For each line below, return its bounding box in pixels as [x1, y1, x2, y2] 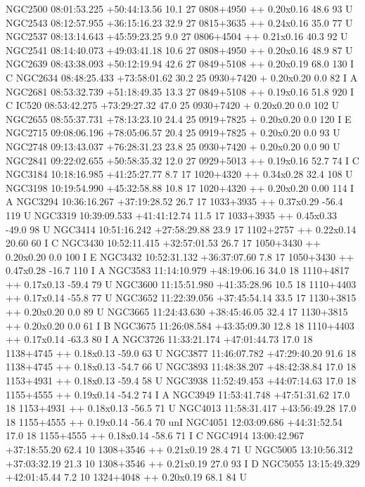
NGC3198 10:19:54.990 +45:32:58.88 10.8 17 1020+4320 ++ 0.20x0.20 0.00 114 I [6, 180, 354, 195]
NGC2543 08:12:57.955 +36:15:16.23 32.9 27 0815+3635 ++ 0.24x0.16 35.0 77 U [6, 15, 353, 30]
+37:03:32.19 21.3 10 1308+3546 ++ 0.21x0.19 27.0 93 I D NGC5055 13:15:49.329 [6, 455, 360, 470]
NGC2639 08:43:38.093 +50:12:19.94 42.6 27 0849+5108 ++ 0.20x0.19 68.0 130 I [6, 56, 354, 71]
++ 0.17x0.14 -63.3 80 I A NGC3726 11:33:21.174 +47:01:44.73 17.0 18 [6, 332, 313, 346]
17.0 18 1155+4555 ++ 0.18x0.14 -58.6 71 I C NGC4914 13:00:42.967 [6, 428, 305, 443]
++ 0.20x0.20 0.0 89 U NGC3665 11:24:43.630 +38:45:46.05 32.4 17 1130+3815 [6, 304, 348, 319]
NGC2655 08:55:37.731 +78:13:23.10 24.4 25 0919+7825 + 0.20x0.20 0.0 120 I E [6, 111, 352, 126]
